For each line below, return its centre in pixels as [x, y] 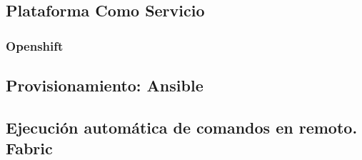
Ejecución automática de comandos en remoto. [182, 127]
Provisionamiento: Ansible [105, 85]
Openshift [35, 45]
